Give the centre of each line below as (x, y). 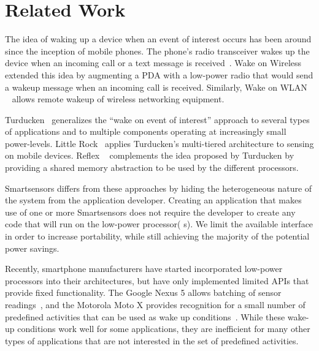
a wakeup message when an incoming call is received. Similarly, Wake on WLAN (156, 87)
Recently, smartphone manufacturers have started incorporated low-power (144, 269)
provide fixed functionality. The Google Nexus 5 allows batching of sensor (143, 292)
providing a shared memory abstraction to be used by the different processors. (152, 168)
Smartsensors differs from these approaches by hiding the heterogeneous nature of (159, 188)
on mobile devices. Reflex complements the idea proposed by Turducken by (150, 155)
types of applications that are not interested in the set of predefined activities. (152, 340)
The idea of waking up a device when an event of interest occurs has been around (158, 39)
